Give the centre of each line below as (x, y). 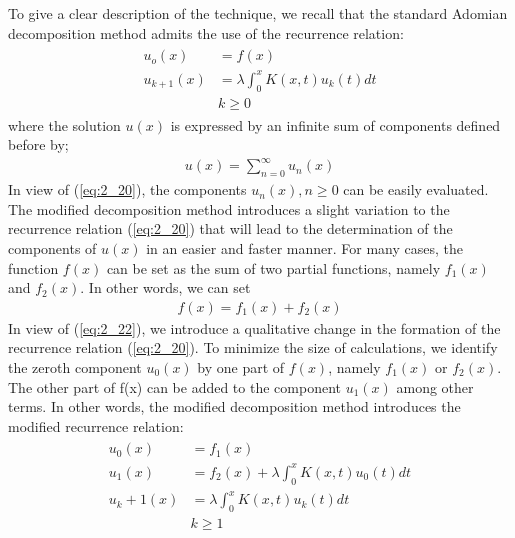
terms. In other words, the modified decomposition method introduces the (234, 406)
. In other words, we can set (165, 287)
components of (52, 247)
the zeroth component (75, 366)
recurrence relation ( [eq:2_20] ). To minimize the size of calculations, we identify (253, 347)
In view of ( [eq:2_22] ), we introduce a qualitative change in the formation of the (254, 327)
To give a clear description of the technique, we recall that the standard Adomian (258, 13)
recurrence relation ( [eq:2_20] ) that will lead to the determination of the (230, 228)
